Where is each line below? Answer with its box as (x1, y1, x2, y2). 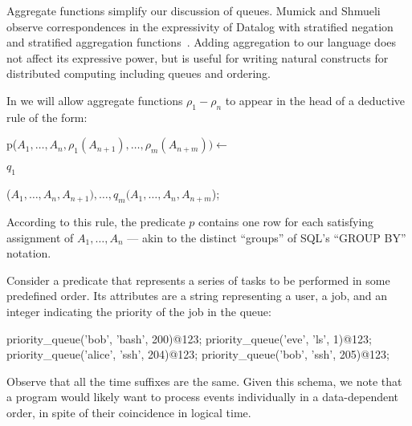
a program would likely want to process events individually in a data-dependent (6, 388, 399, 405)
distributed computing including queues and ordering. (6, 65, 271, 82)
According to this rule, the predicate (6, 213, 186, 229)
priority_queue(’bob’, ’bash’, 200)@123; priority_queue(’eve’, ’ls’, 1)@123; (6, 330, 373, 347)
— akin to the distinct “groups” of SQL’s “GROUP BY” (127, 229, 406, 245)
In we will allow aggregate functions (6, 91, 183, 108)
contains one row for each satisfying (198, 213, 374, 229)
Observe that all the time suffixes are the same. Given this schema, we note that (6, 372, 402, 389)
